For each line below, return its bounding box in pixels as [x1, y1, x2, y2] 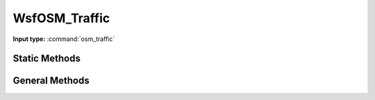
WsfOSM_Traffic [12, 10, 110, 26]
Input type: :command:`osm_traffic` [12, 35, 115, 43]
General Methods [12, 75, 90, 87]
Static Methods [12, 53, 81, 65]
